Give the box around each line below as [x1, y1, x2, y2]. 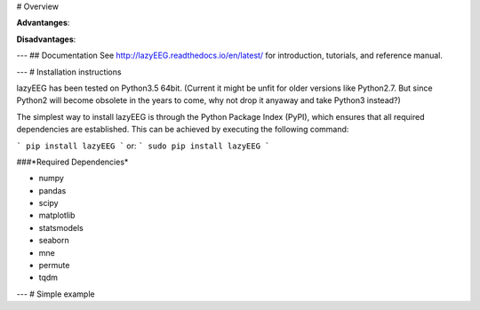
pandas [38, 185, 67, 195]
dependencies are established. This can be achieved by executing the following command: [16, 124, 349, 135]
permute [38, 260, 70, 271]
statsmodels [38, 222, 84, 233]
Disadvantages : [16, 34, 76, 44]
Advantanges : [16, 18, 70, 28]
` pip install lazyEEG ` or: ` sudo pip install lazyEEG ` [16, 140, 270, 151]
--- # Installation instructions [16, 67, 122, 77]
